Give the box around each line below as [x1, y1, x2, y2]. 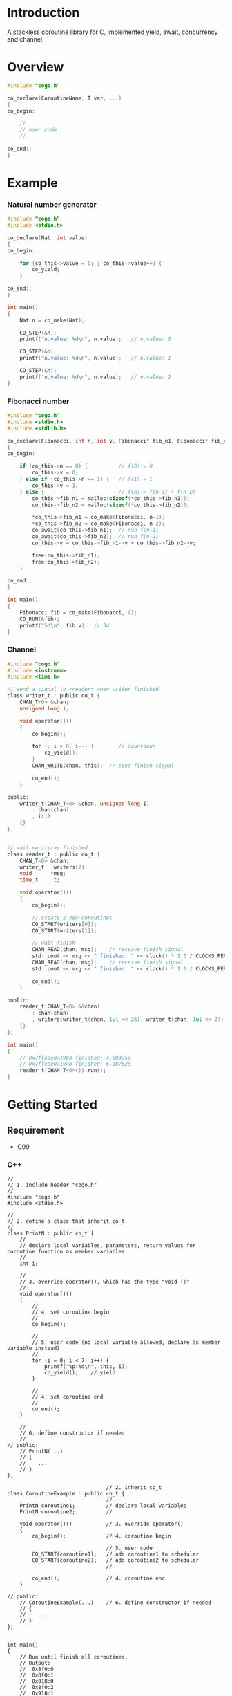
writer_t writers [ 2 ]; [19, 863, 88, 871]
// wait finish [32, 939, 76, 947]
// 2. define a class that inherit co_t [7, 1218, 126, 1225]
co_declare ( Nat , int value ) [7, 234, 88, 241]
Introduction [7, 5, 80, 21]
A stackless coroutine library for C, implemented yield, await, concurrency [7, 28, 218, 36]
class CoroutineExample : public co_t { [7, 1491, 126, 1497]
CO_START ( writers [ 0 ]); [32, 921, 97, 928]
